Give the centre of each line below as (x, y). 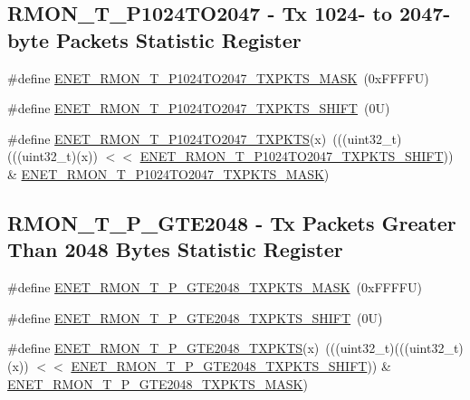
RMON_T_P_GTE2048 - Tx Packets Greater (232, 222)
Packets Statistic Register (178, 39)
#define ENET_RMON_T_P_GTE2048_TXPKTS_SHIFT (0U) (195, 317)
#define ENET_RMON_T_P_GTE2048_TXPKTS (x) (163, 348)
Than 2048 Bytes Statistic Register (175, 249)
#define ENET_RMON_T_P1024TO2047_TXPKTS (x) (167, 138)
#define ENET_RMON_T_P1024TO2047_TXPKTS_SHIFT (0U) (199, 108)
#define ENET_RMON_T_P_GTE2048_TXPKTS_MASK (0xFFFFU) (215, 287)
